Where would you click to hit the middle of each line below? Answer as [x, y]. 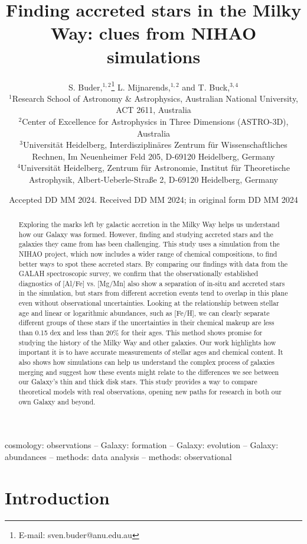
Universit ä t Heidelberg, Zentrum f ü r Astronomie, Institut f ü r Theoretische [155, 168]
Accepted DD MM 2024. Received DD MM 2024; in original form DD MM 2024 [153, 199]
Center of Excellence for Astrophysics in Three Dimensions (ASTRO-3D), [155, 121]
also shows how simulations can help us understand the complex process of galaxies [146, 362]
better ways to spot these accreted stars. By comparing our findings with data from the [153, 263]
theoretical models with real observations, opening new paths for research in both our [150, 392]
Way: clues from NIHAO [153, 33]
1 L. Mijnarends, [141, 86]
